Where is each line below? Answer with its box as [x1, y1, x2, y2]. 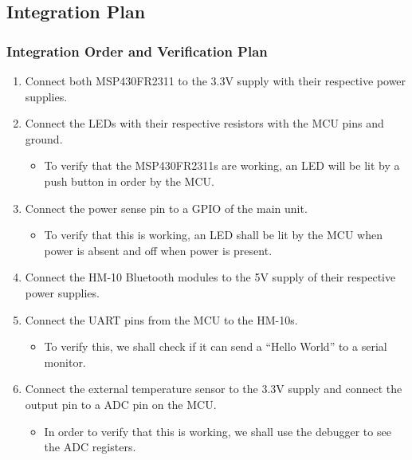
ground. [25, 130, 63, 147]
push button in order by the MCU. [44, 172, 214, 189]
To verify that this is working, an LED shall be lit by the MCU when [44, 226, 383, 243]
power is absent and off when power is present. [44, 242, 273, 258]
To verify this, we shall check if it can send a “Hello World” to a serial [44, 338, 387, 355]
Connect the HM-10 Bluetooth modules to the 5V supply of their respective [25, 269, 396, 285]
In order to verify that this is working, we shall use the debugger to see [44, 423, 391, 439]
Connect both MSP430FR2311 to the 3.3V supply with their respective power [25, 73, 406, 88]
